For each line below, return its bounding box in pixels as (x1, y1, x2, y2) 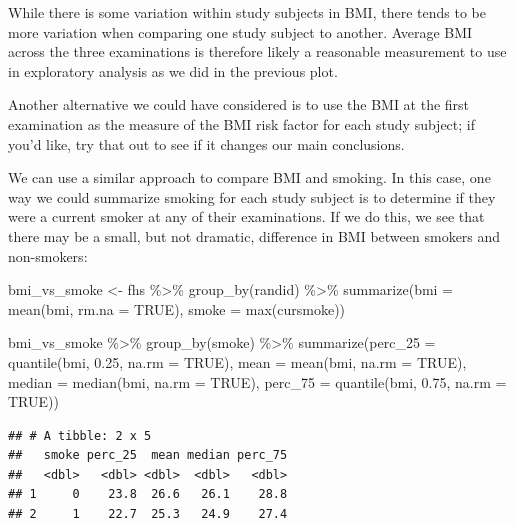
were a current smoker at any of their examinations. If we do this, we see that (8, 206, 485, 227)
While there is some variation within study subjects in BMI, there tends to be (8, 2, 486, 22)
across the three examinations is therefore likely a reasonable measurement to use (8, 41, 507, 62)
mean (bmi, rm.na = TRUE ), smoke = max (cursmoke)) (8, 298, 346, 319)
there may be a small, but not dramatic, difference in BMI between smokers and (8, 225, 501, 246)
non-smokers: (8, 245, 88, 266)
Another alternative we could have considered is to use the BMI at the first (8, 94, 470, 115)
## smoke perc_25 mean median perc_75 (8, 448, 288, 463)
